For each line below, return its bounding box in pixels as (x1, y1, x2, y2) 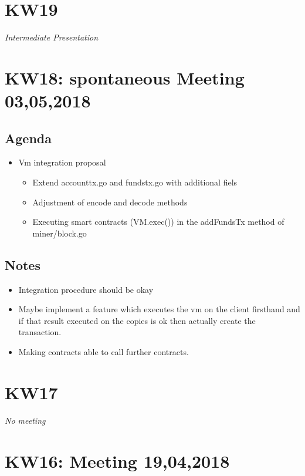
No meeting (5, 414, 46, 426)
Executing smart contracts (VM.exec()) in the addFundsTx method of (32, 215, 284, 228)
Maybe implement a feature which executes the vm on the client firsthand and (18, 303, 300, 315)
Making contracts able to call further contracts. (18, 346, 189, 358)
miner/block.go (32, 227, 87, 239)
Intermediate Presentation (5, 31, 99, 43)
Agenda (5, 129, 52, 147)
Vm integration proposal (18, 156, 106, 168)
